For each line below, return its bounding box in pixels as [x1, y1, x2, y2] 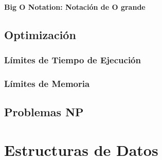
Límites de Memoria [4, 77, 90, 90]
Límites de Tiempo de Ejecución [4, 53, 141, 66]
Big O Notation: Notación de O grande [4, 1, 146, 12]
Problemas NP [4, 104, 84, 120]
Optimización [4, 26, 76, 42]
